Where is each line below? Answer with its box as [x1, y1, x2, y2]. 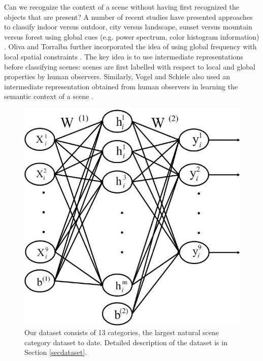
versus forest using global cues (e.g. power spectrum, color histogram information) [4, 31, 259, 42]
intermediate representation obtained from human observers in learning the [4, 81, 238, 91]
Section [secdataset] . [24, 347, 87, 357]
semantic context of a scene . [4, 91, 93, 102]
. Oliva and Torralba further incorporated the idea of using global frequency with [4, 41, 257, 52]
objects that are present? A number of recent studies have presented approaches [4, 11, 253, 22]
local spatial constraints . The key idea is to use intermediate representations [4, 51, 243, 61]
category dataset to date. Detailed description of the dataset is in [24, 337, 227, 347]
